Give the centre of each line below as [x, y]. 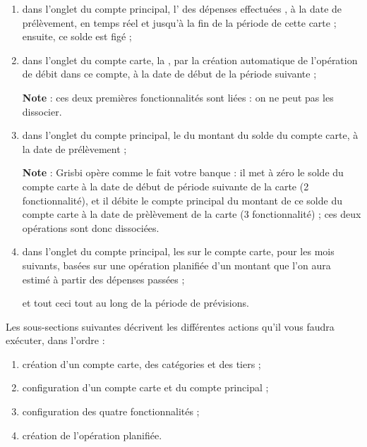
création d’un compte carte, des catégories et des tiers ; [142, 363]
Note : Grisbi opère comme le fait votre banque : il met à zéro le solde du [183, 172]
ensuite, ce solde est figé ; [77, 36]
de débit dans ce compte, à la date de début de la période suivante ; [169, 74]
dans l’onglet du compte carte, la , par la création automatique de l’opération [190, 60]
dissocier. [42, 111]
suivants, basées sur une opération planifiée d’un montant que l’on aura [176, 265]
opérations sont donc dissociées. [91, 227]
